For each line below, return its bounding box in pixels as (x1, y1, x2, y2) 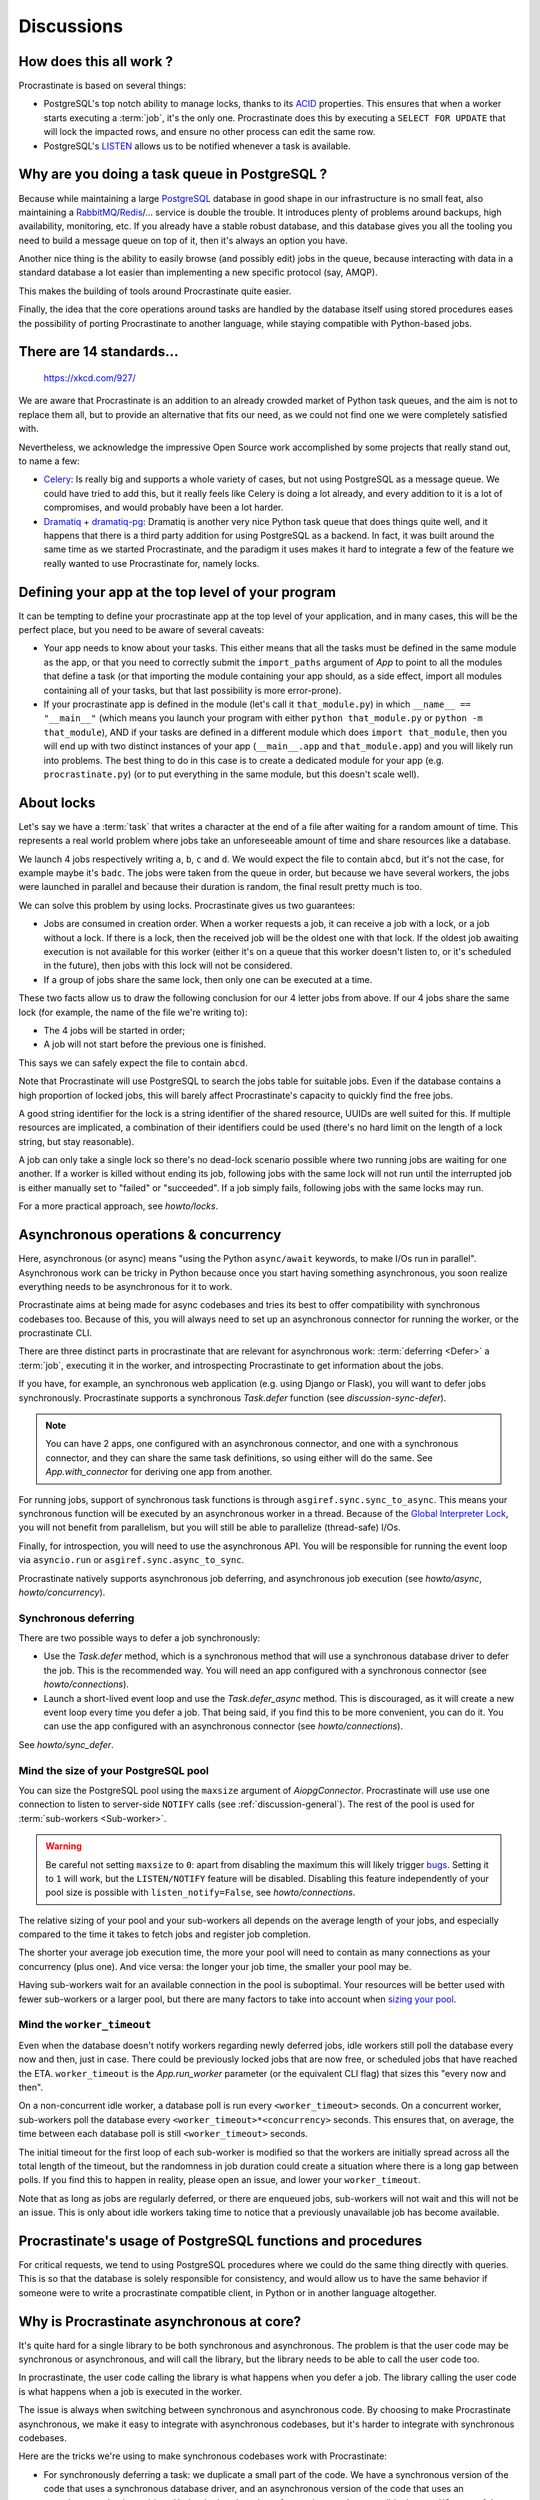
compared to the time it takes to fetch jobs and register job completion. (18, 1928, 312, 1940)
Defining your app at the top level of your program (18, 583, 337, 600)
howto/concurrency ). (18, 1586, 106, 1598)
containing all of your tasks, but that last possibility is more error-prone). (43, 684, 342, 696)
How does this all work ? (18, 53, 174, 70)
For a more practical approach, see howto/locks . (18, 1200, 219, 1212)
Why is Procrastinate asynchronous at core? (18, 2313, 302, 2330)
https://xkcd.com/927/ (43, 372, 137, 384)
